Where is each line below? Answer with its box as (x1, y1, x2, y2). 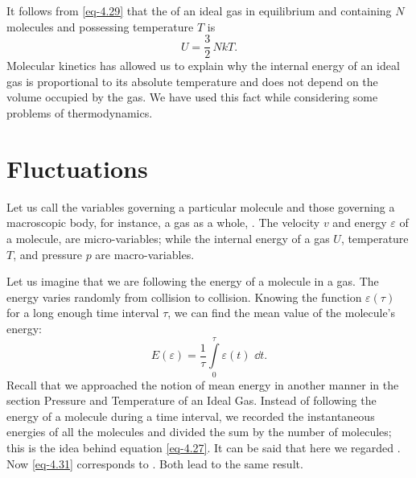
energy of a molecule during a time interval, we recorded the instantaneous (6, 407, 375, 424)
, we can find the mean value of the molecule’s (167, 304, 396, 321)
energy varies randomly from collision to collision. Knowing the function (6, 288, 362, 305)
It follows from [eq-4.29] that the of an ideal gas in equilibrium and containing (6, 2, 392, 19)
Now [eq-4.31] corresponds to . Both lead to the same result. (6, 455, 303, 472)
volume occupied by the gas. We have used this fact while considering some (6, 89, 378, 105)
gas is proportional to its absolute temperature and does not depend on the (6, 72, 378, 89)
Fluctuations (6, 151, 148, 184)
